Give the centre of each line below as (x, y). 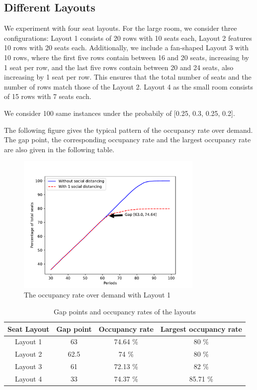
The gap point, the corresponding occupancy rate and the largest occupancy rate (128, 140)
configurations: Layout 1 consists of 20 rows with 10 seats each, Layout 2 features (128, 38)
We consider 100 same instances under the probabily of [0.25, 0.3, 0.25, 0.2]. (120, 113)
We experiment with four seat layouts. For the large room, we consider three (121, 28)
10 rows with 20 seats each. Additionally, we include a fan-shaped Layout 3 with (127, 48)
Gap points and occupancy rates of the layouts (125, 311)
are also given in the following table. (59, 149)
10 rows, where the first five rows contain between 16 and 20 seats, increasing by (127, 57)
